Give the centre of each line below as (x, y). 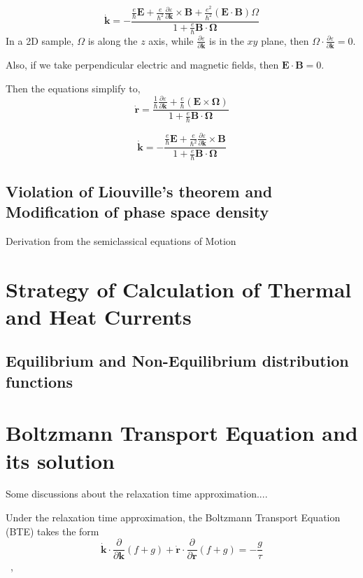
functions (40, 381)
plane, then (285, 40)
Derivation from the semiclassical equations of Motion (121, 240)
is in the (227, 40)
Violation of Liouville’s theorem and (139, 191)
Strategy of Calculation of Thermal (179, 289)
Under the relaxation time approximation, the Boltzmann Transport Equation (173, 517)
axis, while (171, 40)
